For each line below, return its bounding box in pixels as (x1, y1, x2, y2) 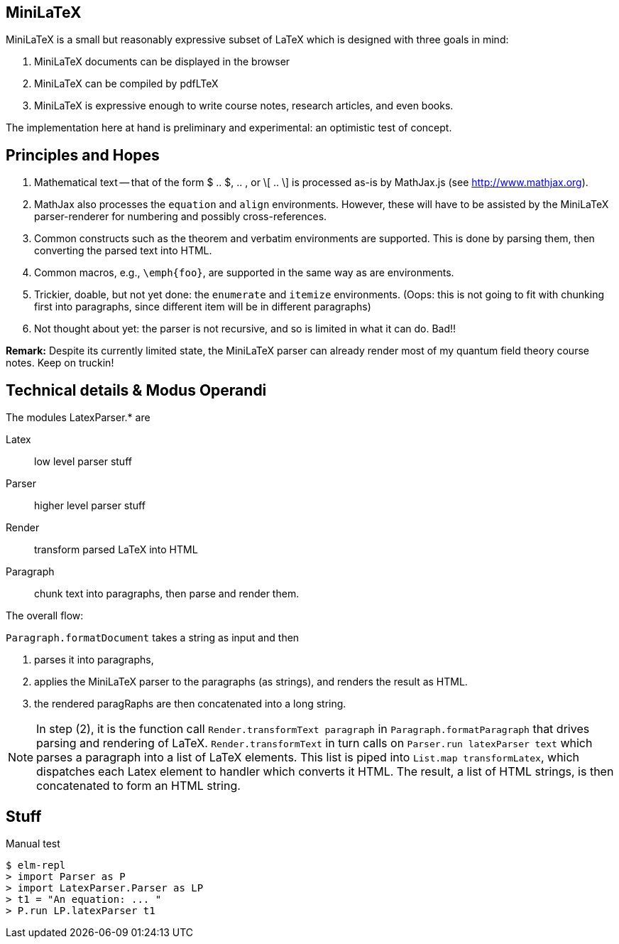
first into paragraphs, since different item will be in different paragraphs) (34, 300, 371, 313)
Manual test (6, 837, 60, 850)
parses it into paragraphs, (34, 653, 154, 666)
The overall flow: (6, 609, 84, 622)
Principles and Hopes (6, 146, 160, 164)
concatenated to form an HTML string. (36, 778, 241, 793)
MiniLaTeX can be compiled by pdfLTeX (34, 77, 219, 90)
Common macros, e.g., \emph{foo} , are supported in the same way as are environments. (34, 266, 454, 279)
